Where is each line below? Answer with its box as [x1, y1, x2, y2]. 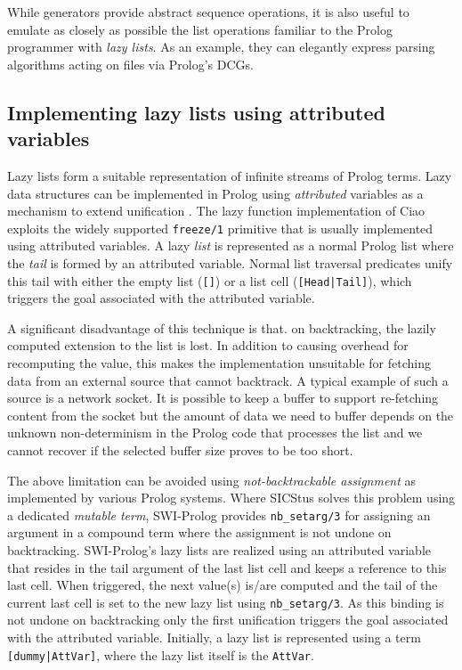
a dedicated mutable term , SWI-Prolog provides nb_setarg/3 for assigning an [7, 505, 431, 524]
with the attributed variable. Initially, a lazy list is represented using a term [7, 628, 421, 647]
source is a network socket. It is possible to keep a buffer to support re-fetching [7, 388, 439, 407]
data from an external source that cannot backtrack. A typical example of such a [7, 371, 449, 389]
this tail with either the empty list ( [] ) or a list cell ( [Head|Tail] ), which [7, 271, 412, 290]
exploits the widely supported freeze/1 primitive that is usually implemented [7, 218, 434, 237]
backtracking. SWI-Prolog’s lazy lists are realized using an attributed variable [7, 541, 431, 560]
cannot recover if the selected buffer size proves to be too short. [7, 441, 353, 459]
